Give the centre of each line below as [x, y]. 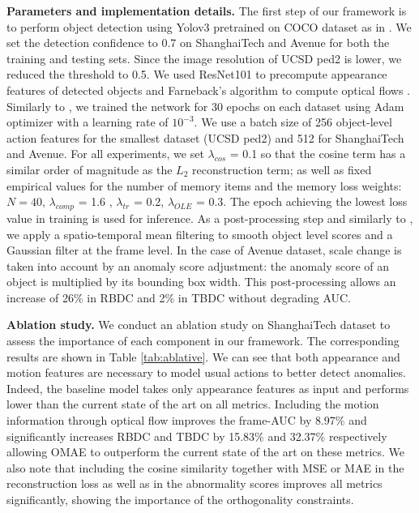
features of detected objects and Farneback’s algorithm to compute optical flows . [209, 90]
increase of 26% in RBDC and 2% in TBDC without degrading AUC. [179, 297]
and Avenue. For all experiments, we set [105, 154]
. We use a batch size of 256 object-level [293, 122]
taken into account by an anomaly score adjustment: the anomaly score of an [198, 265]
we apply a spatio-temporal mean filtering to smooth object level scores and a [200, 234]
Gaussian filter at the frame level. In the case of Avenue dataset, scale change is [204, 250]
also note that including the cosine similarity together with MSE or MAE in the [205, 467]
